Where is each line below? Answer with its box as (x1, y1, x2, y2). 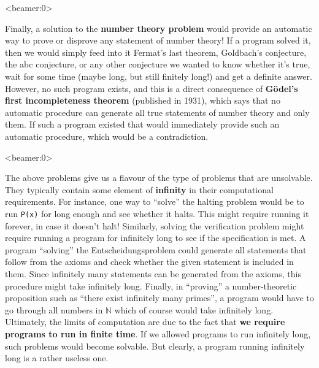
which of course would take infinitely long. (114, 303, 274, 316)
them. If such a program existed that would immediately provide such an (5, 118, 280, 131)
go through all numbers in (5, 303, 103, 316)
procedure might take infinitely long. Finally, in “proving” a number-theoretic (5, 279, 297, 292)
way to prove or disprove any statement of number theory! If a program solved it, (5, 34, 311, 47)
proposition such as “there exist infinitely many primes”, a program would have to (5, 291, 314, 304)
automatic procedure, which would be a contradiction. (5, 129, 209, 142)
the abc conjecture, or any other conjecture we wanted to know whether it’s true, (5, 58, 310, 71)
